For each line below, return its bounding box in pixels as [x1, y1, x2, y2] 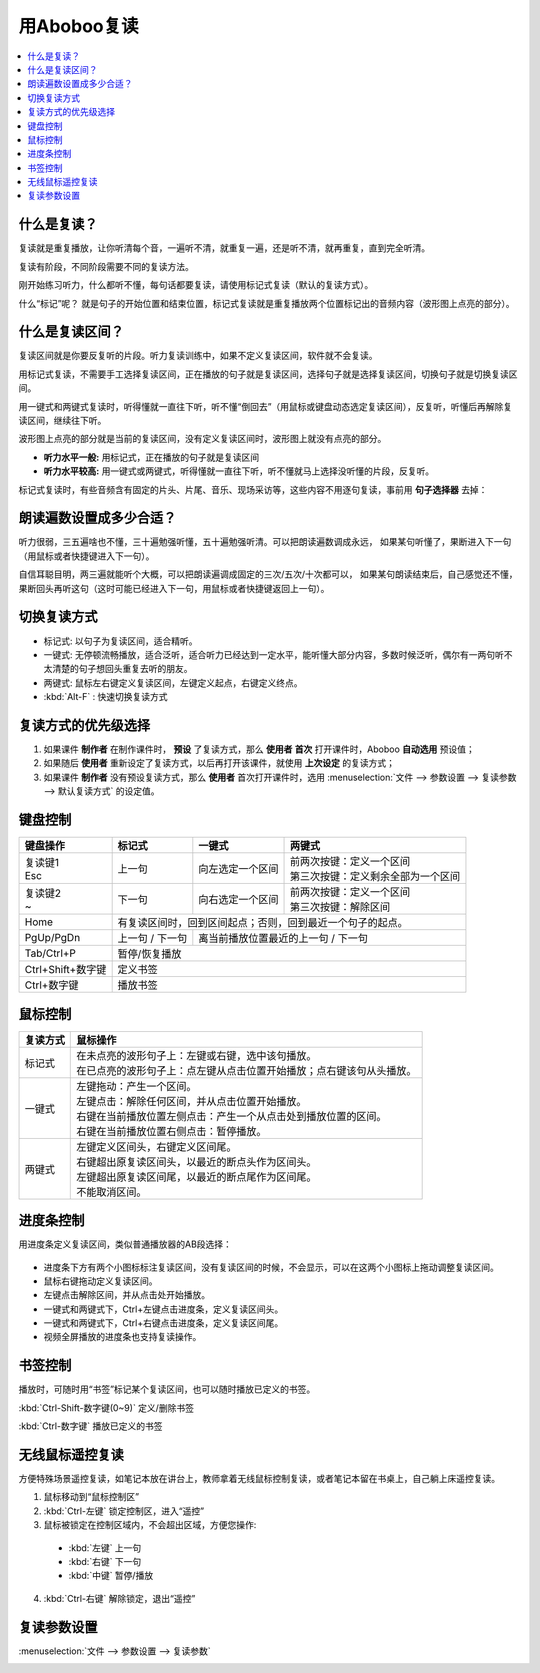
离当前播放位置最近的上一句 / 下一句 [198, 931, 369, 945]
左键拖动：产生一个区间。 [76, 1079, 197, 1093]
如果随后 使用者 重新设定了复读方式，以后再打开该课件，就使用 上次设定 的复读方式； [43, 757, 395, 769]
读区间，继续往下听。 [18, 415, 107, 426]
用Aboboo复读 [18, 15, 139, 37]
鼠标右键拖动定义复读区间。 [43, 1275, 158, 1287]
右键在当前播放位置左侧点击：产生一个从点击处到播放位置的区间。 [76, 1109, 387, 1123]
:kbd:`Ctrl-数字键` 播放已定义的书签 [18, 1420, 163, 1432]
